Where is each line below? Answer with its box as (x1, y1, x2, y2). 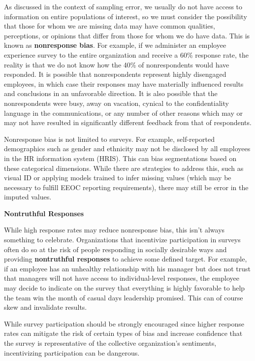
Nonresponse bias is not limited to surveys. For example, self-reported (4, 133, 215, 144)
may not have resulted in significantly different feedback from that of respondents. (4, 117, 252, 128)
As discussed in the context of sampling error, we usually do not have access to (4, 1, 243, 11)
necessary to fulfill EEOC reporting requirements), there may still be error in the (4, 182, 249, 192)
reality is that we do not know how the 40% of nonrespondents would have (4, 59, 229, 69)
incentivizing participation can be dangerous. (4, 347, 140, 358)
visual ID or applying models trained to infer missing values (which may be (4, 172, 231, 183)
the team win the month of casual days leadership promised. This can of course (4, 292, 243, 302)
